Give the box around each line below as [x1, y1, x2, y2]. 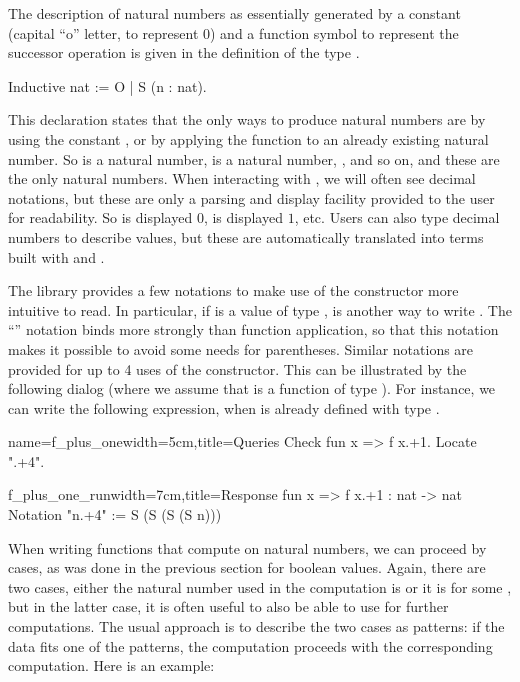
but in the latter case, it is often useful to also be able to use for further [8, 596, 449, 617]
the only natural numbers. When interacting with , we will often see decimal [8, 168, 476, 189]
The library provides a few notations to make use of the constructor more [8, 280, 459, 301]
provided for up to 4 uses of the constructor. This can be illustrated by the [8, 358, 467, 379]
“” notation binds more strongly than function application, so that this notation [8, 319, 499, 340]
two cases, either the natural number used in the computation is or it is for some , [8, 576, 512, 597]
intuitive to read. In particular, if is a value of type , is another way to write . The [8, 299, 512, 320]
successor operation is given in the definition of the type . [8, 42, 360, 63]
